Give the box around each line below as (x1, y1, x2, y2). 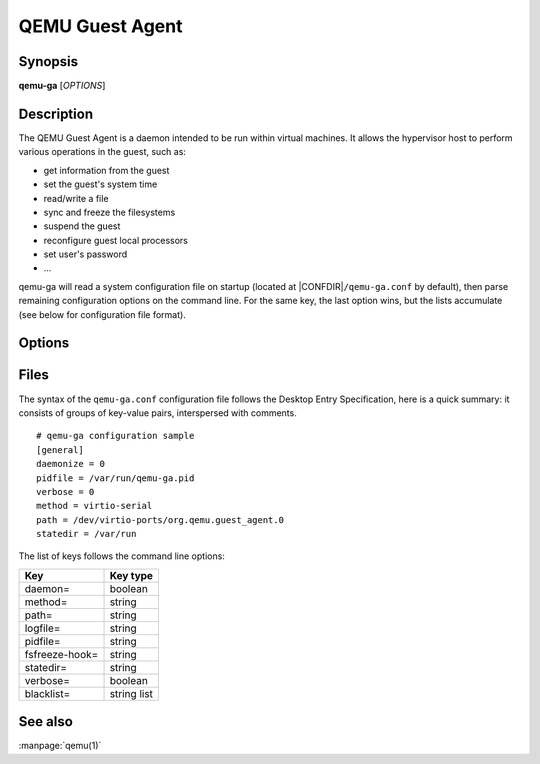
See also (18, 713, 74, 730)
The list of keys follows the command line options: (18, 550, 225, 562)
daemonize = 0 (36, 458, 105, 470)
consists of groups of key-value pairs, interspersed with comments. (18, 406, 297, 419)
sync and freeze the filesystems (43, 206, 176, 218)
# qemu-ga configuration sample (36, 430, 195, 442)
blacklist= (24, 686, 71, 700)
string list (109, 686, 154, 700)
